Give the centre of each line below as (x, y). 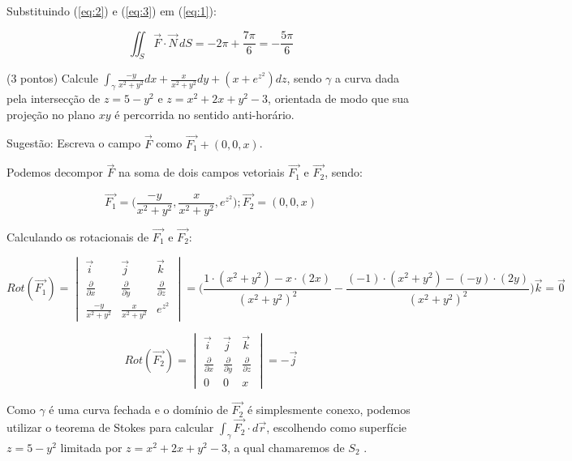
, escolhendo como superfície (336, 427)
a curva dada (367, 78)
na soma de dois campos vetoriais (202, 172)
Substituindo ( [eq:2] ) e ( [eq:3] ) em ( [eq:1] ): (112, 11)
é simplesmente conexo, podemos (329, 410)
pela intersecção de (54, 98)
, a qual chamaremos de (286, 447)
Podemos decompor (55, 172)
